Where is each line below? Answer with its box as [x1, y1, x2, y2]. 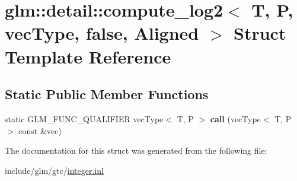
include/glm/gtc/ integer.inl [5, 164, 104, 176]
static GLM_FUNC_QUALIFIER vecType [5, 112, 164, 125]
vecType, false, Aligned [5, 21, 199, 45]
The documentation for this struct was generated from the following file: [5, 144, 267, 157]
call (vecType [210, 112, 261, 125]
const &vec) [18, 124, 62, 136]
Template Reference [5, 44, 171, 68]
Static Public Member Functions [5, 85, 209, 103]
